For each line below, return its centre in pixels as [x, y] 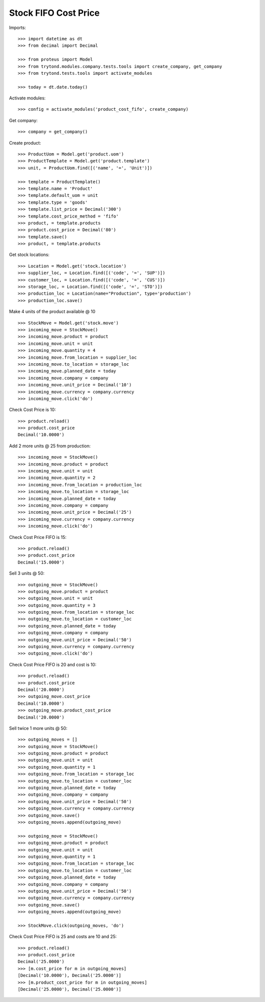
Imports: [18, 28]
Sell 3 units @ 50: [27, 573]
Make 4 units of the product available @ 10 [52, 312]
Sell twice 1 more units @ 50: [38, 728]
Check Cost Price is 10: [32, 410]
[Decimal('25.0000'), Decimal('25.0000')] [70, 989]
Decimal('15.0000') [41, 562]
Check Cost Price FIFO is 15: [38, 537]
